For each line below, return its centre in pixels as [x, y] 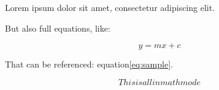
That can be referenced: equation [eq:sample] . [89, 64]
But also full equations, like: [58, 28]
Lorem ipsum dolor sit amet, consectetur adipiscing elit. [110, 7]
